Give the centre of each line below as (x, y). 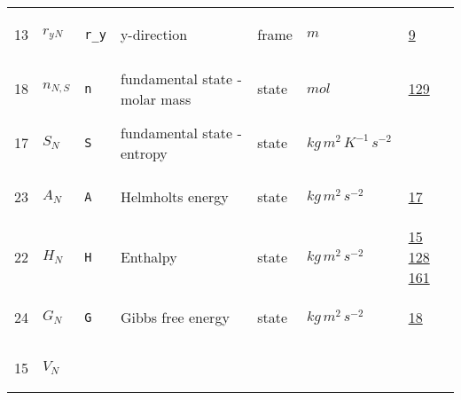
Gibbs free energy (175, 317)
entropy (144, 153)
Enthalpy (148, 257)
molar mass (156, 98)
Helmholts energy (174, 196)
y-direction (154, 34)
